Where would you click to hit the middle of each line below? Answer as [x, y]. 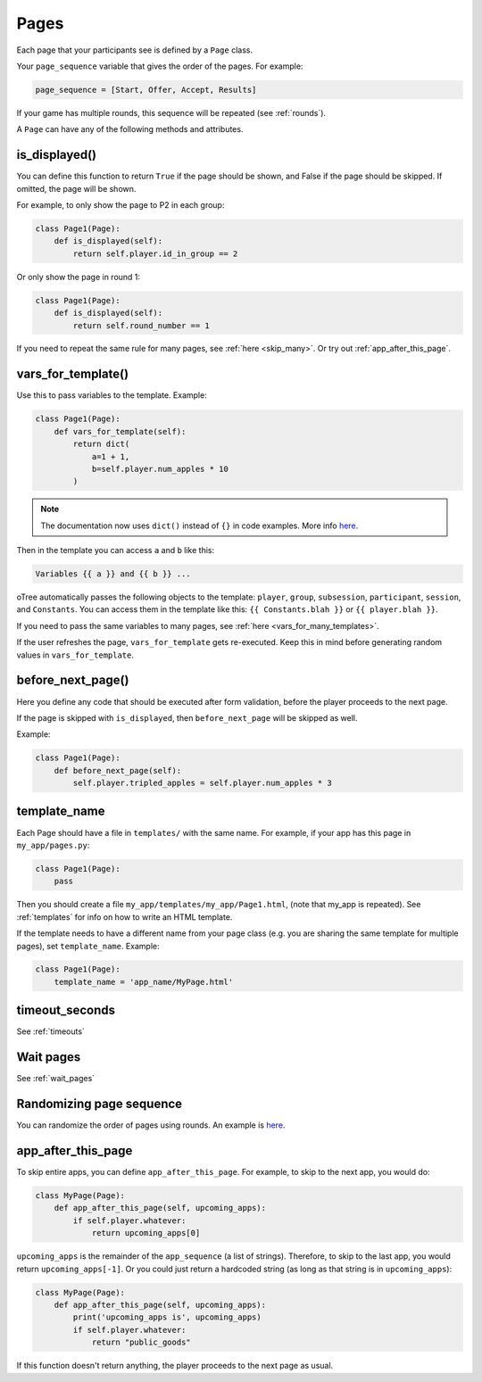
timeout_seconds [66, 1010]
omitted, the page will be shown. [76, 188]
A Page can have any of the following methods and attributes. [130, 129]
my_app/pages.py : [53, 845]
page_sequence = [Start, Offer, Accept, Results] [146, 90]
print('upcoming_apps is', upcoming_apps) [167, 1317]
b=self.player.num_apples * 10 [160, 469]
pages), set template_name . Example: [88, 946]
